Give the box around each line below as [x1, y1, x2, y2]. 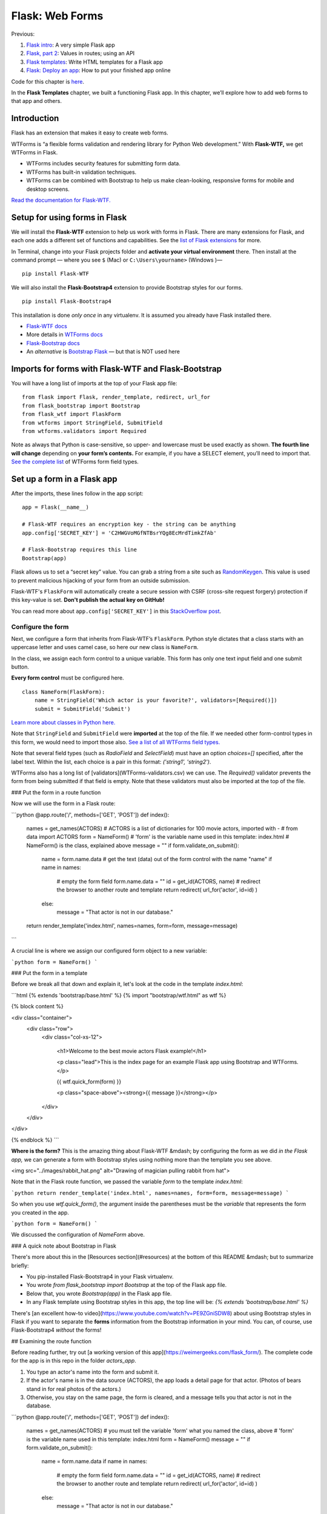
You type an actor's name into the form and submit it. [26, 1368, 159, 1375]
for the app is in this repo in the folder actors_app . [11, 1357, 136, 1364]
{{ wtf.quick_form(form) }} [56, 1078, 122, 1085]
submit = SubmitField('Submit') [34, 706, 131, 712]
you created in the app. [11, 1209, 70, 1216]
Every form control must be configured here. [11, 674, 124, 681]
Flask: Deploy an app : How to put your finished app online [26, 67, 171, 74]
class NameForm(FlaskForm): [22, 688, 105, 695]
